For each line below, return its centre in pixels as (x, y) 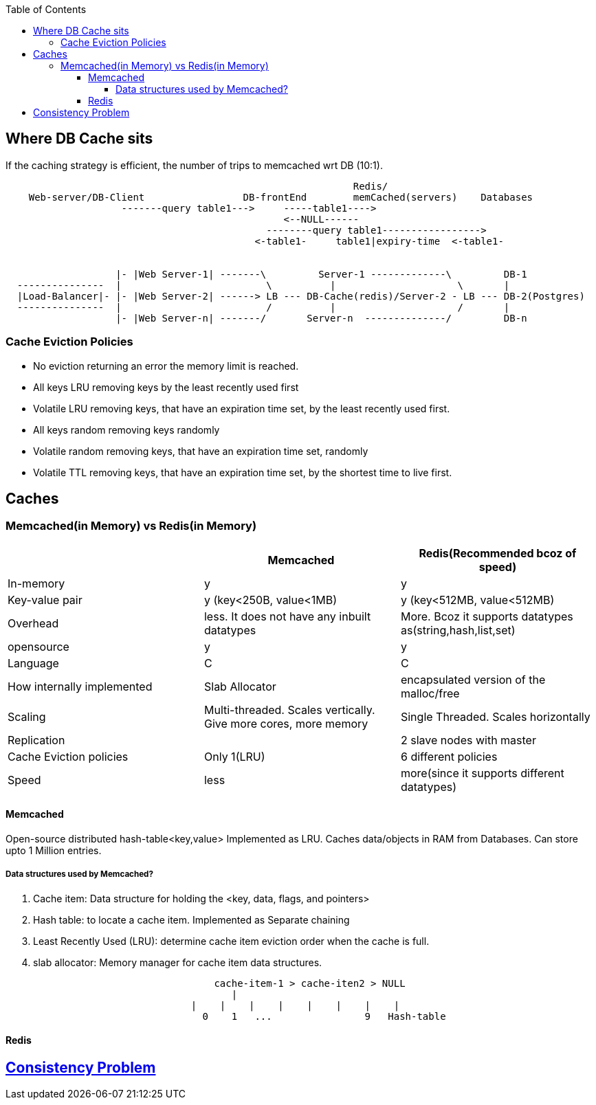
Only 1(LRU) (234, 756)
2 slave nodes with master (468, 740)
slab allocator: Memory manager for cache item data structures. (178, 962)
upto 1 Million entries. (54, 851)
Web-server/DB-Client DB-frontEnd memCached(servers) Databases (281, 197)
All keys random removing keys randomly (126, 429)
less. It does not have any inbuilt (287, 616)
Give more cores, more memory (286, 723)
